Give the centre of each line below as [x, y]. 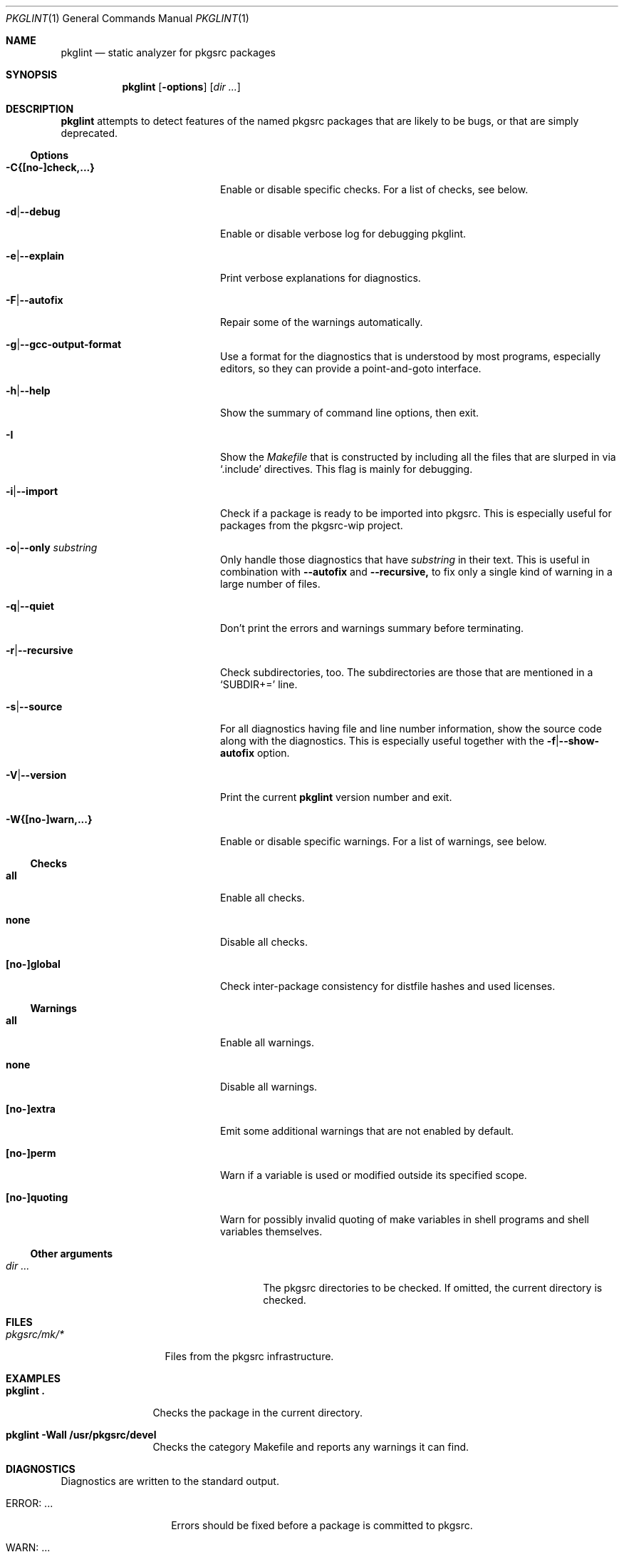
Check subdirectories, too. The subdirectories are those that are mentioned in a [407, 672]
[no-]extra [31, 1109]
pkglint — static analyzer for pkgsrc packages [168, 52]
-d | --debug [33, 211]
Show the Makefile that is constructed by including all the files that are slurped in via [418, 457]
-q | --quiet [30, 606]
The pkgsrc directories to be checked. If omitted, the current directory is [433, 1288]
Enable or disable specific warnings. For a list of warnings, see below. [384, 841]
